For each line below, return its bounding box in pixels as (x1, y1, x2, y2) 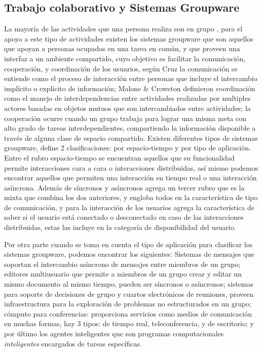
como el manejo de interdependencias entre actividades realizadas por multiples (4, 93, 251, 103)
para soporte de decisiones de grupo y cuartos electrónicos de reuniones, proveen (4, 288, 254, 299)
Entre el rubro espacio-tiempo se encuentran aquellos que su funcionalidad (4, 152, 235, 163)
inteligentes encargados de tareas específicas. (4, 338, 142, 348)
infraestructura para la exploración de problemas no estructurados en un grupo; (4, 298, 251, 309)
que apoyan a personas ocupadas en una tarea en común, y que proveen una (4, 43, 240, 54)
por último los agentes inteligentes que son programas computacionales (4, 328, 224, 339)
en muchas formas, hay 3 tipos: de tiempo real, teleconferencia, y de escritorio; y (4, 318, 254, 329)
